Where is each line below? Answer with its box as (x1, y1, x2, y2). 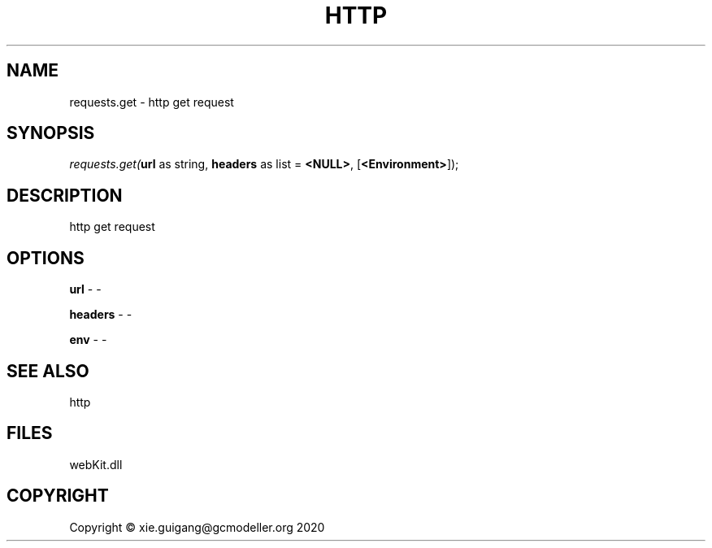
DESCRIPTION (7, 185, 123, 206)
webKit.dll (69, 457, 123, 472)
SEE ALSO (7, 360, 89, 381)
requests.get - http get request (69, 94, 234, 109)
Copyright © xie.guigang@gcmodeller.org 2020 (69, 520, 325, 534)
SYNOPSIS (7, 123, 95, 144)
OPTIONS (7, 247, 85, 268)
